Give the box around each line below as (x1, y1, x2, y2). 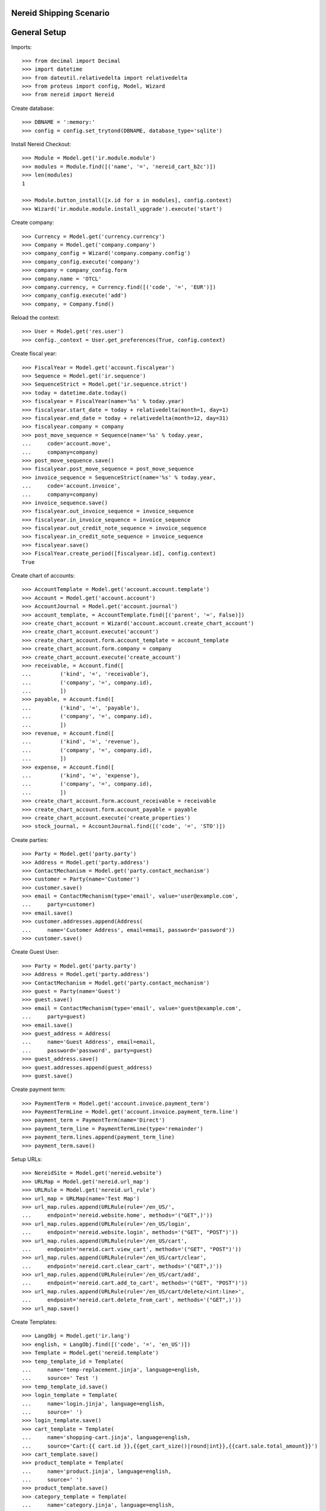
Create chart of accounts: (11, 572, 75, 580)
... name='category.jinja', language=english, (22, 1502, 175, 1509)
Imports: (11, 43, 33, 51)
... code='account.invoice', (22, 482, 121, 490)
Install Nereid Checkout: (11, 141, 71, 148)
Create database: (11, 105, 54, 112)
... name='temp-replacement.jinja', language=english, (22, 1367, 200, 1373)
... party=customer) (22, 901, 95, 908)
